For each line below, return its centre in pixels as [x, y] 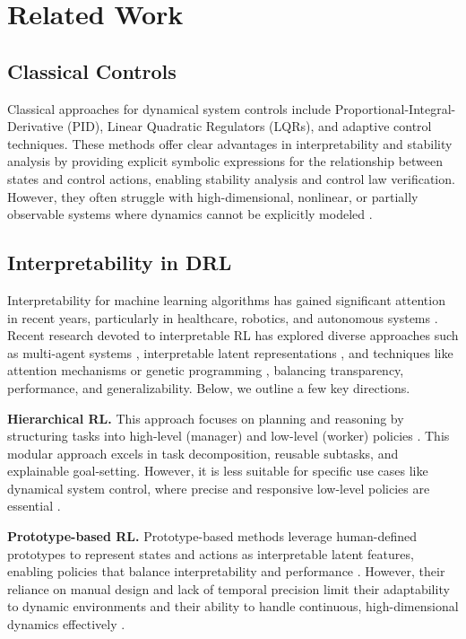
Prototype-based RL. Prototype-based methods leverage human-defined [212, 536]
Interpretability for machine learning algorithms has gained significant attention [226, 299]
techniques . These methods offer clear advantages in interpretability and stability [230, 143]
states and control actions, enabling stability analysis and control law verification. [231, 178]
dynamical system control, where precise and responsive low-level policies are [219, 488]
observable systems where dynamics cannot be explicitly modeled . [190, 214]
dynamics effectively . [66, 624]
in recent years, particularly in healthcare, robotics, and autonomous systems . [223, 317]
